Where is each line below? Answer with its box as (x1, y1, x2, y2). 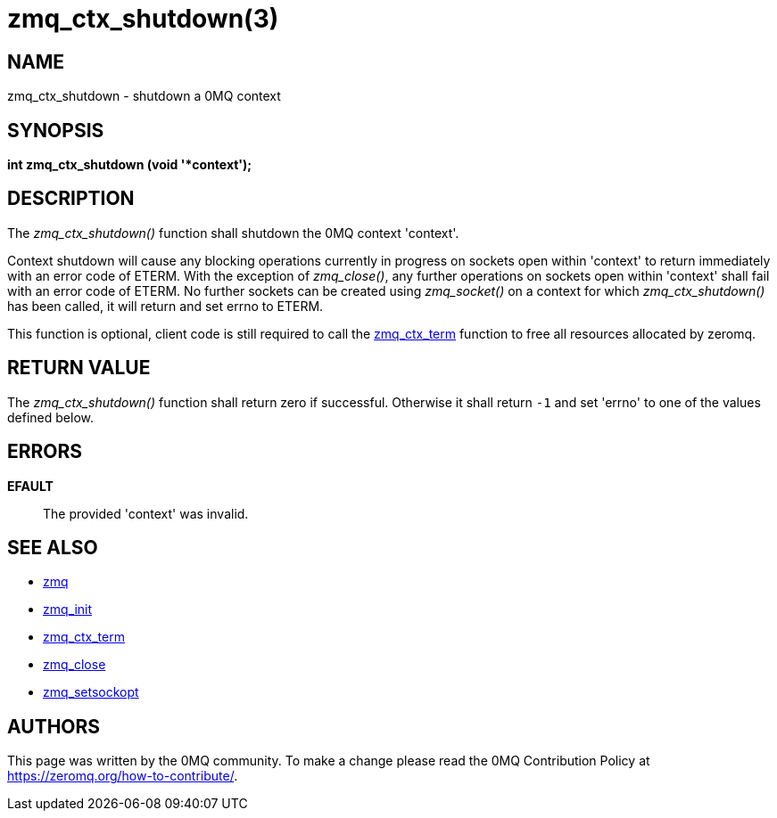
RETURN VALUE (7, 356, 151, 380)
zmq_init (43, 601, 93, 618)
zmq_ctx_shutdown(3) (7, 4, 279, 34)
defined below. (7, 409, 94, 425)
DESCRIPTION (7, 187, 135, 210)
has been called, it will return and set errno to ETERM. (7, 298, 324, 314)
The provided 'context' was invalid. (43, 505, 249, 521)
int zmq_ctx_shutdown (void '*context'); (7, 157, 252, 173)
